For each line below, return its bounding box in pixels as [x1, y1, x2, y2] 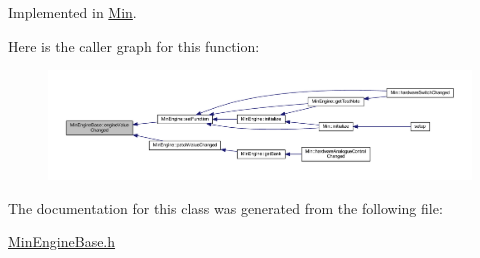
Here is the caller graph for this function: [8, 35, 260, 56]
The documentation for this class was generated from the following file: [8, 197, 443, 218]
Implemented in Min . [8, 2, 137, 22]
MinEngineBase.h [8, 231, 116, 252]
